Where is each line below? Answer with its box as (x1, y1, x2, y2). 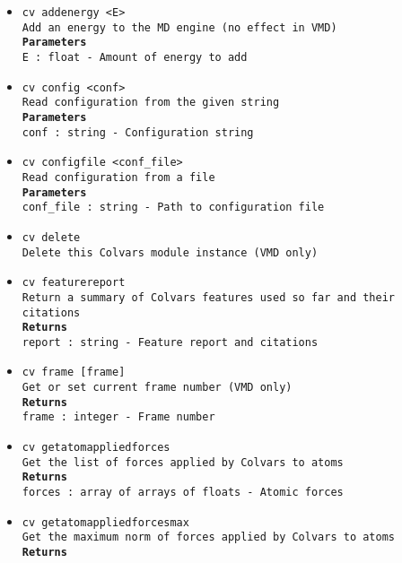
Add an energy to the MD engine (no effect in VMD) (22, 21, 337, 34)
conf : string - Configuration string (22, 126, 254, 139)
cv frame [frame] (22, 366, 126, 379)
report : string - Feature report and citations (22, 335, 319, 349)
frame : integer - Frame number (22, 411, 215, 424)
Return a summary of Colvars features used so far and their (22, 290, 396, 304)
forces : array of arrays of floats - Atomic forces (22, 486, 344, 499)
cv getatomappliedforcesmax (22, 515, 189, 529)
